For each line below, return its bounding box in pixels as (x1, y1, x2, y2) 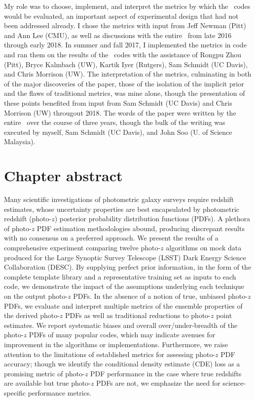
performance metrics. (28, 387, 92, 398)
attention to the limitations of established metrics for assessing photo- (4, 349, 216, 359)
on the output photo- (4, 290, 68, 301)
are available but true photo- (4, 378, 91, 388)
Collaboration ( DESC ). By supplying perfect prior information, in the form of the (4, 262, 252, 272)
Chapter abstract (4, 165, 123, 186)
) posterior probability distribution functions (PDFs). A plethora (54, 213, 251, 224)
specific (4, 387, 26, 398)
